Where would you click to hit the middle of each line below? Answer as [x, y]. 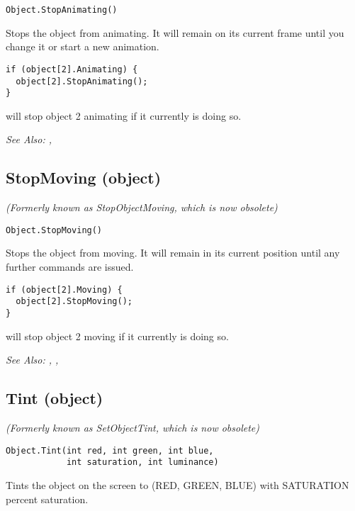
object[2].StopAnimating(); [82, 81]
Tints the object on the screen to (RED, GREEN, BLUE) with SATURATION [177, 484]
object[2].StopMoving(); [74, 302]
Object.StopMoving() [54, 230]
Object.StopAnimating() [62, 10]
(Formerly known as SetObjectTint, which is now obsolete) [133, 427]
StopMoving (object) [84, 178]
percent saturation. [47, 499]
